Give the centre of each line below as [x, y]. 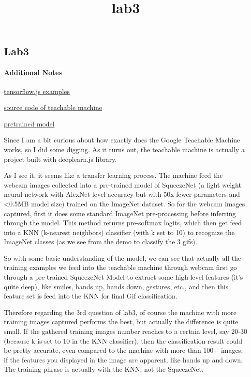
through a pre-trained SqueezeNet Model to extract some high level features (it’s [124, 277]
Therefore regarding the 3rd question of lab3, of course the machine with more [120, 312]
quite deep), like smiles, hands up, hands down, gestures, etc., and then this [116, 286]
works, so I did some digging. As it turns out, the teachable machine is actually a [124, 149]
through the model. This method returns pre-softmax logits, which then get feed [123, 223]
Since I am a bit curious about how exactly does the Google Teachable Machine [122, 140]
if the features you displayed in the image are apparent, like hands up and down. [123, 359]
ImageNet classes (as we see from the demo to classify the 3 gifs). [101, 242]
